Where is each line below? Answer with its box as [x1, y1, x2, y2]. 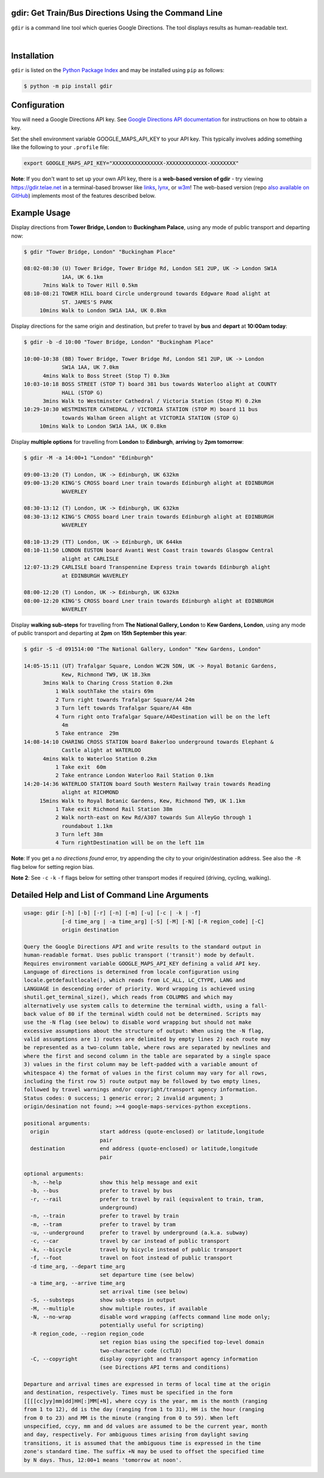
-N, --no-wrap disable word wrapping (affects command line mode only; [30, 1313, 271, 1320]
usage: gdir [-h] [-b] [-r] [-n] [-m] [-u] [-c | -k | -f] [23, 910, 201, 916]
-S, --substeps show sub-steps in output [30, 1296, 176, 1304]
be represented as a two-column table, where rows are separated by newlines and [23, 1044, 271, 1051]
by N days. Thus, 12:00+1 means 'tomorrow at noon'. [23, 1456, 182, 1464]
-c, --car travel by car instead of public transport [30, 1237, 230, 1245]
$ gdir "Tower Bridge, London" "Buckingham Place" [23, 248, 176, 255]
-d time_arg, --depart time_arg [30, 1263, 125, 1270]
